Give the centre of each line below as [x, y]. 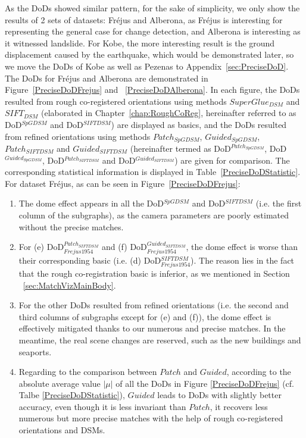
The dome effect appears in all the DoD [91, 203]
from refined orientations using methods [78, 136]
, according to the [259, 372]
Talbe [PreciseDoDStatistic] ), [72, 395]
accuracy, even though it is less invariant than [102, 406]
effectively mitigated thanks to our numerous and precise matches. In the [152, 328]
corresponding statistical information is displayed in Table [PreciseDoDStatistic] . [153, 172]
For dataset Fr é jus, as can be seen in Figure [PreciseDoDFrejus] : [123, 183]
